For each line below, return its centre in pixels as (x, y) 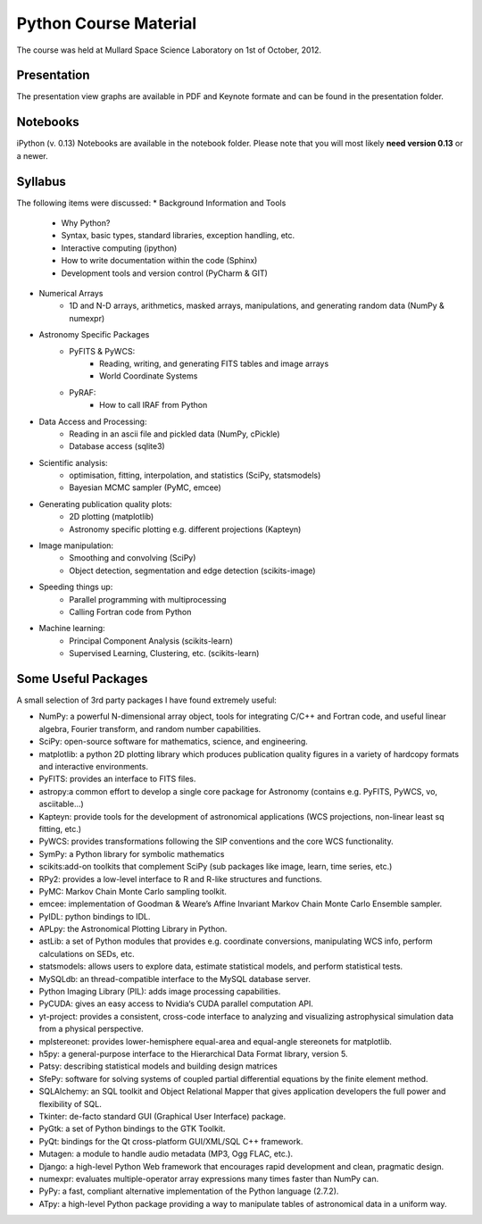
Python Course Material (107, 23)
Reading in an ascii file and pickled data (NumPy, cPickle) (175, 434)
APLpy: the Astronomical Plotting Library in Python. (133, 929)
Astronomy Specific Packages (94, 335)
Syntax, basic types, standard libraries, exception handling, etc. (178, 236)
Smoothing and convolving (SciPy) (133, 558)
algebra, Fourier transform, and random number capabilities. (150, 729)
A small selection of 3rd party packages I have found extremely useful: (146, 700)
